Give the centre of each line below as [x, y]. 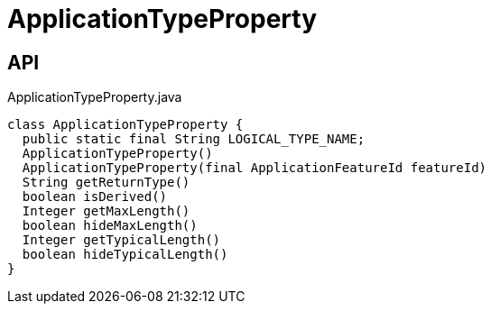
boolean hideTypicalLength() [125, 255]
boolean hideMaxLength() [110, 226]
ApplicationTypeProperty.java [95, 97]
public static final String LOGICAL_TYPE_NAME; [194, 139]
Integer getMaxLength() [106, 211]
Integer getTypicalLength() [121, 240]
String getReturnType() [106, 183]
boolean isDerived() [95, 197]
